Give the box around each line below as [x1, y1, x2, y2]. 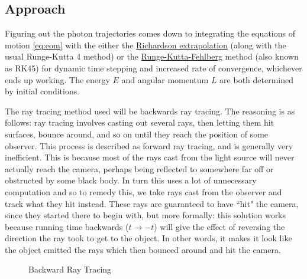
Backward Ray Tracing [28, 263, 112, 275]
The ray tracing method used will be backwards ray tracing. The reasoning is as [5, 104, 295, 117]
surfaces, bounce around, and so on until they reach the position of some [5, 127, 269, 140]
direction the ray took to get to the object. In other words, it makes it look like [5, 232, 292, 244]
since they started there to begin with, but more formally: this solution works [5, 209, 286, 221]
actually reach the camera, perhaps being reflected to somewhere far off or [5, 162, 274, 175]
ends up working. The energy [5, 73, 110, 86]
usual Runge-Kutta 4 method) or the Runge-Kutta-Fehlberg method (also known [5, 50, 299, 63]
